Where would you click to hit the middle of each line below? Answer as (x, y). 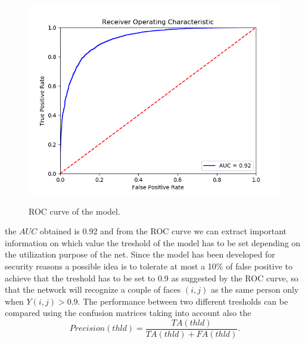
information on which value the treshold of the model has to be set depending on (153, 242)
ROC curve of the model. (74, 211)
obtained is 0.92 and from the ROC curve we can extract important (163, 231)
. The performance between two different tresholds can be (183, 301)
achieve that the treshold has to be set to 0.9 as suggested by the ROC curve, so (152, 278)
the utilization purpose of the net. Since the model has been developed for (140, 254)
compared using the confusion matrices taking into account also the (128, 313)
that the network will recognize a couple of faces (93, 289)
